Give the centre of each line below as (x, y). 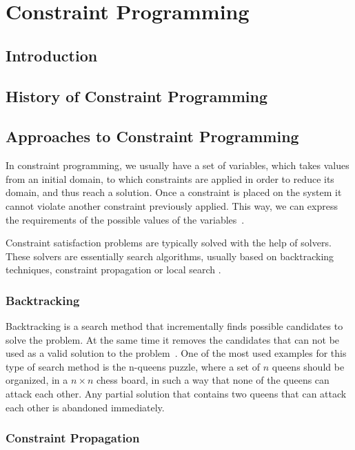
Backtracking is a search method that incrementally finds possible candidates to (174, 326)
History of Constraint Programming (136, 96)
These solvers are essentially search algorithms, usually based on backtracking (170, 256)
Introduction (52, 55)
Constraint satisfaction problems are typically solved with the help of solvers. (169, 243)
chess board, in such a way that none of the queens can (213, 380)
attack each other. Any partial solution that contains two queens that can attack (176, 394)
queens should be (308, 366)
